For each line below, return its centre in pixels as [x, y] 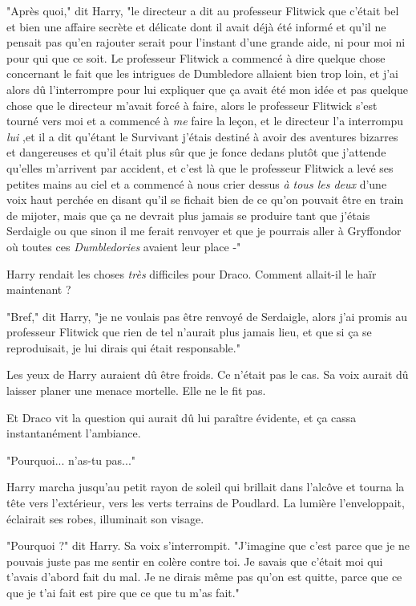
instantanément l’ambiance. [74, 433]
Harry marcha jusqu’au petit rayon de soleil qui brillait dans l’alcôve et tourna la [206, 487]
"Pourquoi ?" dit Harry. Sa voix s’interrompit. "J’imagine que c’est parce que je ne [208, 545]
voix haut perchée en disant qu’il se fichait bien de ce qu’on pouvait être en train [205, 199]
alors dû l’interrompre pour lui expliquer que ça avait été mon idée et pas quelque [207, 89]
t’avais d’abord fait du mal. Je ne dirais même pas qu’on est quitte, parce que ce [204, 577]
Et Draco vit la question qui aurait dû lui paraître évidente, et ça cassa [182, 417]
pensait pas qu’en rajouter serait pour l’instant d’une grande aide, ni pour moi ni [206, 42]
